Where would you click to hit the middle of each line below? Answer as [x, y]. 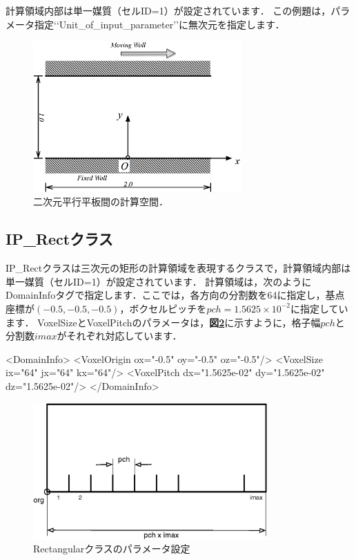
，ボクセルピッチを [163, 308]
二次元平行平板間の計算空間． [101, 202]
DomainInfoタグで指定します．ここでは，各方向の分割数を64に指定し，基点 [175, 295]
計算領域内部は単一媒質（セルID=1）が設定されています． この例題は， [168, 10]
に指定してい [319, 308]
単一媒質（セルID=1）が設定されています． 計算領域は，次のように [159, 281]
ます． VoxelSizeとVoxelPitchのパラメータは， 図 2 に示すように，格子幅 [163, 322]
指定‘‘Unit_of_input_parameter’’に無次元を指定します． [159, 24]
